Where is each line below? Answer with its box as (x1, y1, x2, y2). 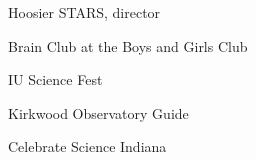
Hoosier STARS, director (8, 2, 161, 22)
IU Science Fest (8, 69, 103, 90)
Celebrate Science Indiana (8, 136, 167, 157)
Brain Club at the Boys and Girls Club (8, 35, 248, 56)
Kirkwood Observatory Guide (8, 102, 189, 123)
